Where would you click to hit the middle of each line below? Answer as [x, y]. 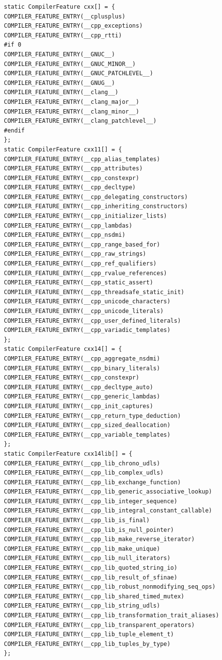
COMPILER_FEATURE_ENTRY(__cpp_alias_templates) [82, 159]
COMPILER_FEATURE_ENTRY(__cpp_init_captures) [79, 406]
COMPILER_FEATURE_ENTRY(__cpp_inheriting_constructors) [96, 206]
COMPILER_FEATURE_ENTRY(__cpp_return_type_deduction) [93, 416]
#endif [14, 130]
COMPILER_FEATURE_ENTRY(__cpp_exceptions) [73, 26]
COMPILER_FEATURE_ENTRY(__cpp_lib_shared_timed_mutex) [94, 596]
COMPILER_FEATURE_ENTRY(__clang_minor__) [72, 111]
